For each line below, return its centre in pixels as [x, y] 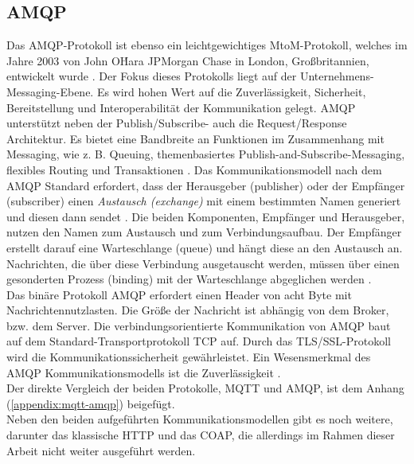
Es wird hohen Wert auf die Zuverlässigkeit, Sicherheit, [231, 91]
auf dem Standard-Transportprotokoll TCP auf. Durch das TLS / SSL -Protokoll [199, 341]
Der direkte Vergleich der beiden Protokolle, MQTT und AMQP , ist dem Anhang [205, 388]
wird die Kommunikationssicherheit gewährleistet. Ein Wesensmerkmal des [189, 357]
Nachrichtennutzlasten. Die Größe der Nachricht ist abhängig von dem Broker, [198, 310]
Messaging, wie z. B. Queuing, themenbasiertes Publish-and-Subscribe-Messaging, [206, 154]
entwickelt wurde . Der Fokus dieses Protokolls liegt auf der [152, 76]
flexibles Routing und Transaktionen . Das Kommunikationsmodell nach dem [194, 169]
